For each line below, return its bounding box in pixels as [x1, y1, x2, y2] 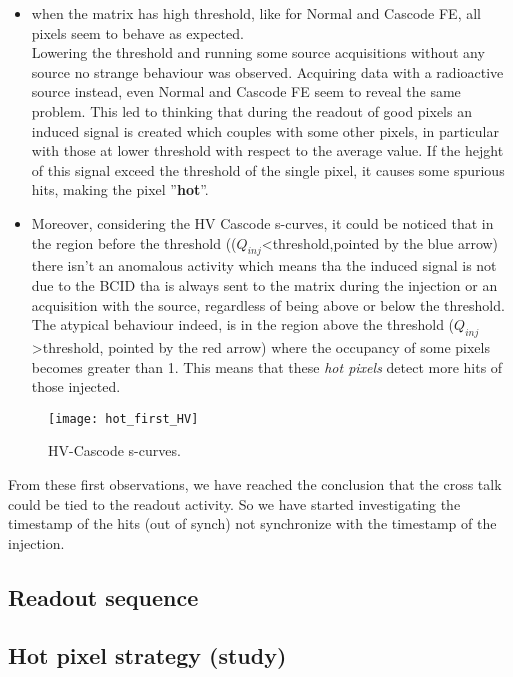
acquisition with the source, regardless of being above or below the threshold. [31, 294, 505, 315]
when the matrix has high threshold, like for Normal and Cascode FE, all [31, 3, 481, 23]
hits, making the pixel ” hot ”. [31, 179, 209, 200]
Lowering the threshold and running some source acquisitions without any [31, 42, 485, 63]
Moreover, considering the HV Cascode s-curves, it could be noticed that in [31, 212, 494, 233]
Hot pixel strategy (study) [8, 640, 287, 671]
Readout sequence [8, 581, 199, 612]
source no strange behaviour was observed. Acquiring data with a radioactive [31, 61, 504, 82]
